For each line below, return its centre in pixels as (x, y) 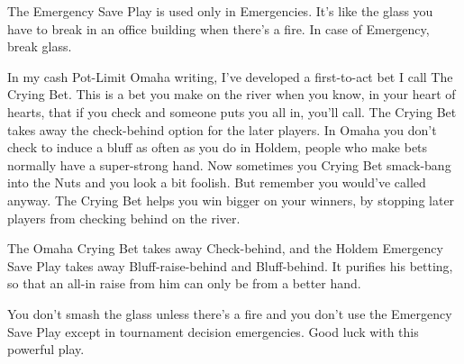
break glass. (40, 46)
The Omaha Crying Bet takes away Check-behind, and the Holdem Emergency (225, 248)
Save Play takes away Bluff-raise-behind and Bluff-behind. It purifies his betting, (230, 265)
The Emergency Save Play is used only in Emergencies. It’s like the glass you (220, 11)
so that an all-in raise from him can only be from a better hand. (184, 283)
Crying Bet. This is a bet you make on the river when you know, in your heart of (232, 94)
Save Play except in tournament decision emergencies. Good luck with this (213, 331)
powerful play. (46, 349)
